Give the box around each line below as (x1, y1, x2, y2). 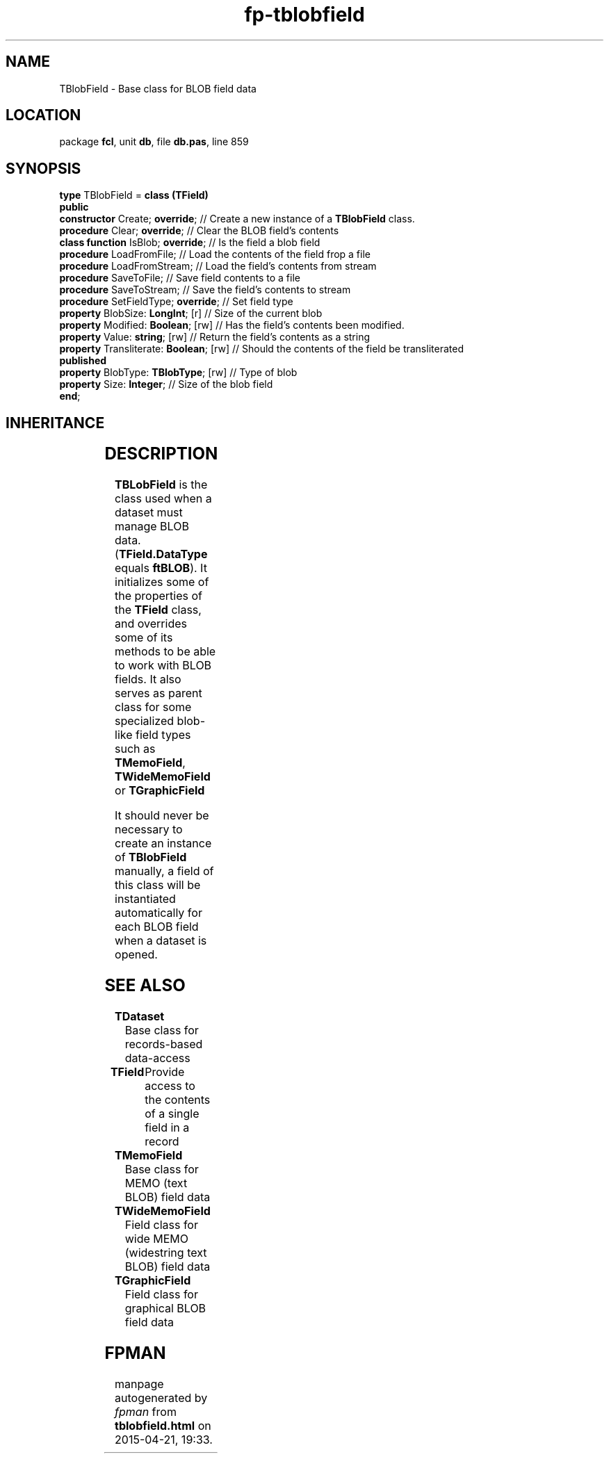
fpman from (115, 1404, 177, 1419)
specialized (115, 714, 174, 728)
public (59, 201, 89, 213)
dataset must (115, 505, 183, 520)
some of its (115, 630, 173, 645)
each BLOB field (115, 920, 199, 934)
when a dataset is (115, 934, 207, 948)
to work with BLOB (115, 658, 212, 673)
